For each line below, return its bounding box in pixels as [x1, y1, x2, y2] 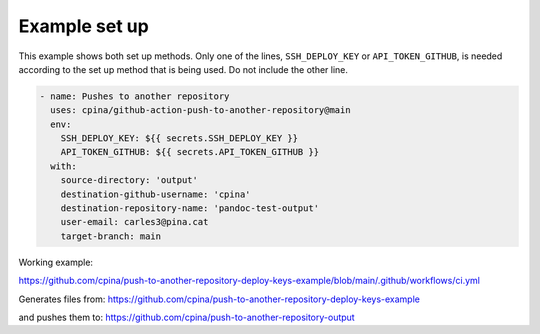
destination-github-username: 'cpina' [60, 188, 251, 200]
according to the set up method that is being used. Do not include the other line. [18, 63, 349, 75]
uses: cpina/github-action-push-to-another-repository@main [50, 105, 351, 116]
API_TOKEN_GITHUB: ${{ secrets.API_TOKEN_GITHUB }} [60, 146, 320, 158]
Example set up [18, 15, 149, 37]
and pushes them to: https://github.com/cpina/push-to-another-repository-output [18, 311, 355, 323]
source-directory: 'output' [60, 175, 199, 186]
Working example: [18, 256, 94, 268]
